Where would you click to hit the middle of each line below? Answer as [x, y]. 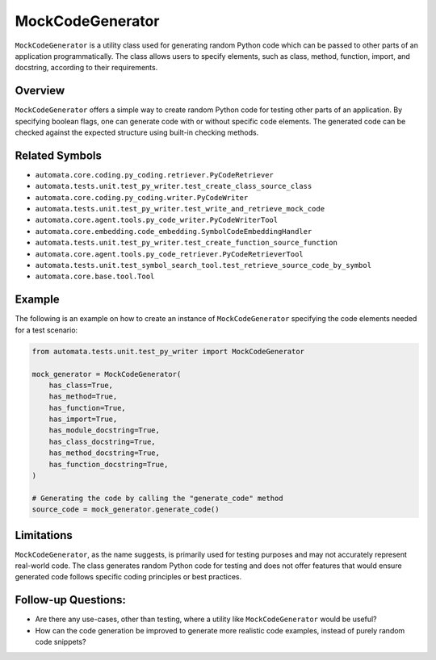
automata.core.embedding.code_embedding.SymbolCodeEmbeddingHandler [174, 231]
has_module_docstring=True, [105, 430]
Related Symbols [59, 155]
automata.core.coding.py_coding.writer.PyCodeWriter [142, 197]
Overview [40, 91]
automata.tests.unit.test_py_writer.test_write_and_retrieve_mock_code [180, 209]
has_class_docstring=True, [103, 441]
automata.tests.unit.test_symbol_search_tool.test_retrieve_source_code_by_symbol [203, 265]
